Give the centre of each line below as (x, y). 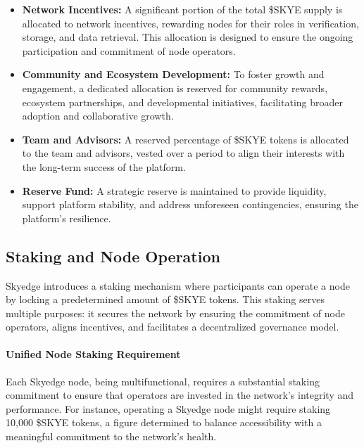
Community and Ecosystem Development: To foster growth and (173, 74)
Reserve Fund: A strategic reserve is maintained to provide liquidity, (174, 190)
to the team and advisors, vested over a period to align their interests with (183, 153)
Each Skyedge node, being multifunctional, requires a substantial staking (163, 381)
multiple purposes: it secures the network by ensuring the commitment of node (175, 313)
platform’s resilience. (67, 218)
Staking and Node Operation (113, 256)
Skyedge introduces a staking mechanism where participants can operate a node (178, 285)
